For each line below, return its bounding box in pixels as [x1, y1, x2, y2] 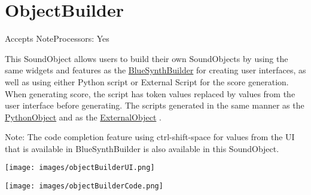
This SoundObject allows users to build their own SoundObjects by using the [5, 52, 288, 64]
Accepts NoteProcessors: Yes [5, 32, 109, 45]
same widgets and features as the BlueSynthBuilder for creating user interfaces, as [5, 64, 306, 76]
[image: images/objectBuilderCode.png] [5, 182, 163, 191]
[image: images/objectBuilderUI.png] [5, 163, 155, 172]
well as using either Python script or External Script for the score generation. [5, 75, 289, 88]
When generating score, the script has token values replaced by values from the [5, 87, 295, 100]
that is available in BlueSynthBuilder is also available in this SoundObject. [5, 142, 279, 154]
